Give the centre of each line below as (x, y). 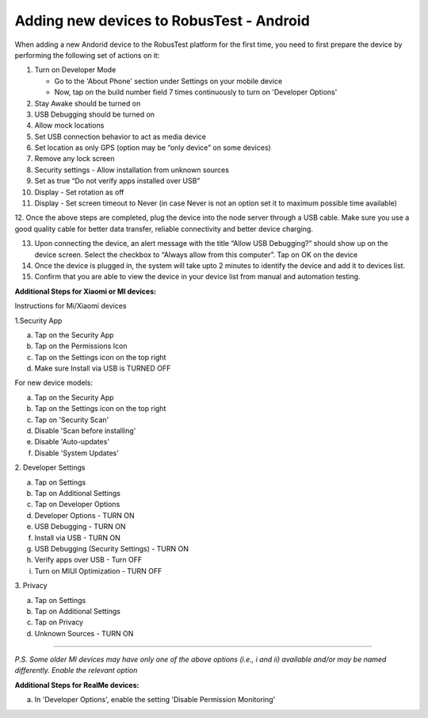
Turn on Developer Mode (75, 70)
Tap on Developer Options (77, 505)
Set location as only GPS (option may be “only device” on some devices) (153, 148)
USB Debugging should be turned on (94, 114)
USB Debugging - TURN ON (80, 527)
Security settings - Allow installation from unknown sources (132, 170)
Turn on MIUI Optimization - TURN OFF (98, 570)
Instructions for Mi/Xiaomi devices (71, 306)
